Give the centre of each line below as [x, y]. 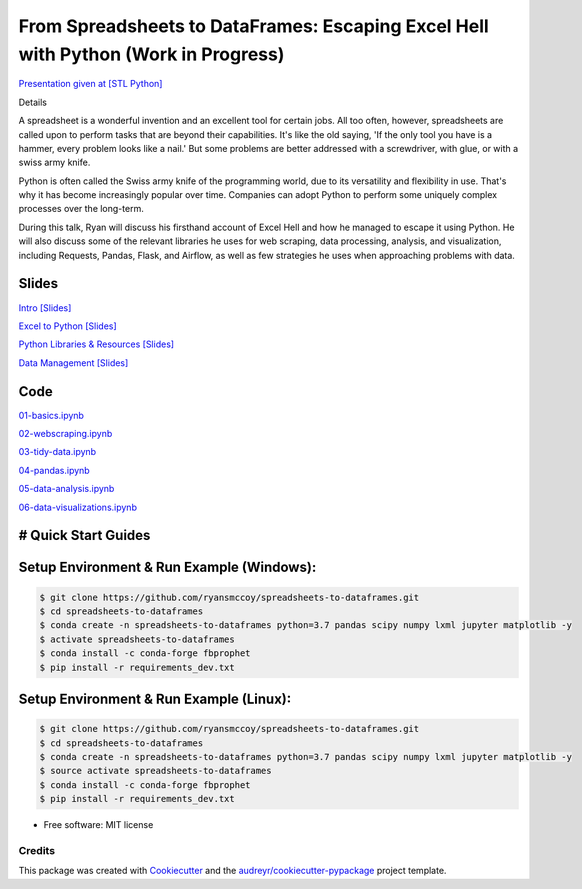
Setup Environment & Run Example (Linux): [155, 698]
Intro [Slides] [45, 307]
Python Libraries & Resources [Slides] [96, 344]
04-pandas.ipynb [54, 470]
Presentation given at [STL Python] [90, 84]
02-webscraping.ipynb [65, 434]
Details [32, 102]
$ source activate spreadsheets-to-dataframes [155, 771]
